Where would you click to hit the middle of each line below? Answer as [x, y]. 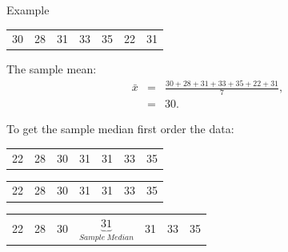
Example [28, 10]
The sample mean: [52, 69]
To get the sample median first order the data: [120, 129]
